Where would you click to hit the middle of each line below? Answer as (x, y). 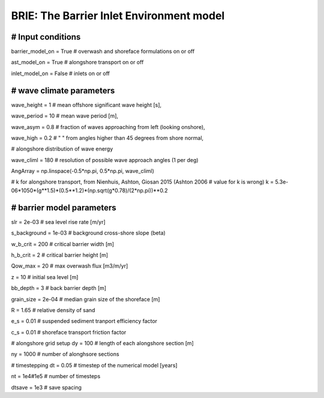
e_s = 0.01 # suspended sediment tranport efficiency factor (84, 321)
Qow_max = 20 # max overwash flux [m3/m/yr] (70, 266)
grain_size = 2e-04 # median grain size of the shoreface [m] (85, 299)
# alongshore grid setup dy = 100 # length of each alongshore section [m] (103, 343)
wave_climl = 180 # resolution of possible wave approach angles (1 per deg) (105, 160)
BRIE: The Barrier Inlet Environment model (118, 16)
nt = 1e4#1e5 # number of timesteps (56, 376)
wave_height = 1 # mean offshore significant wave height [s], (86, 104)
